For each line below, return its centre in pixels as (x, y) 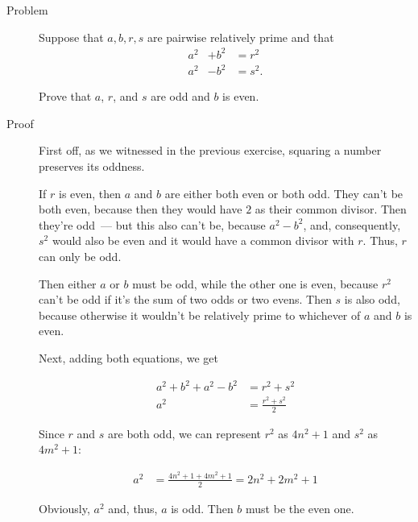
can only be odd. (80, 256)
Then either (68, 283)
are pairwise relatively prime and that (240, 37)
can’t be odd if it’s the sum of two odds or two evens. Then (185, 299)
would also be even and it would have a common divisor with (203, 240)
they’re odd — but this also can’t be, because (152, 224)
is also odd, (372, 299)
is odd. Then (202, 508)
